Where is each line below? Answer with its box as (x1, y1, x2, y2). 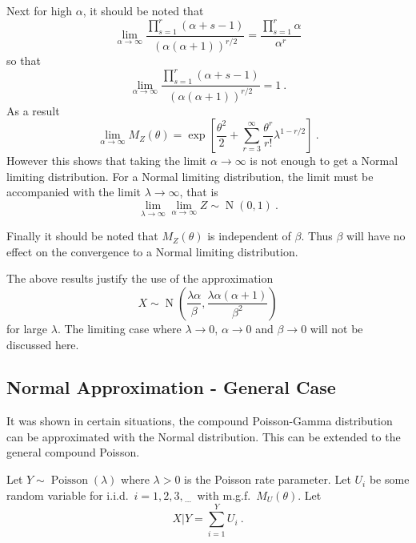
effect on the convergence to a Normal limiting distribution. (6, 243, 298, 259)
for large (6, 320, 48, 336)
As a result (6, 102, 60, 119)
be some (369, 471, 410, 488)
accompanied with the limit (6, 183, 141, 200)
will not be (310, 320, 363, 336)
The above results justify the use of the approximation (6, 270, 274, 287)
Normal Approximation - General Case (6, 375, 336, 400)
